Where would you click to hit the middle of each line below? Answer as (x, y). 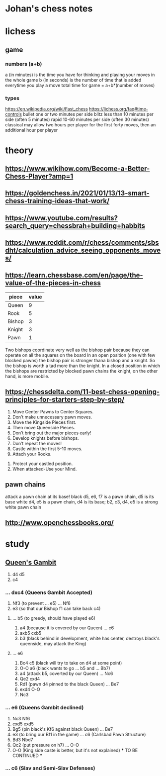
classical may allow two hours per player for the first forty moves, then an (81, 125)
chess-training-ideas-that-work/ (57, 201)
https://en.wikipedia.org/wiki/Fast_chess (46, 109)
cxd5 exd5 (23, 724)
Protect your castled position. (42, 464)
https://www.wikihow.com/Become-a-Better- (78, 168)
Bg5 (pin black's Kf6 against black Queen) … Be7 (63, 729)
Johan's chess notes (49, 9)
